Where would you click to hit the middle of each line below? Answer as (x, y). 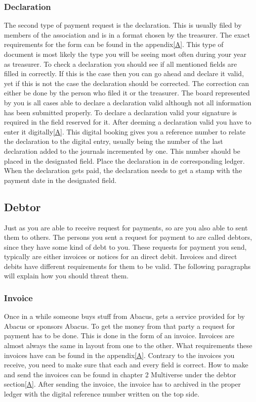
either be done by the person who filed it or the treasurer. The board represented (127, 93)
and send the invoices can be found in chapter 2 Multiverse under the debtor (120, 374)
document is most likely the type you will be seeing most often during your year (125, 54)
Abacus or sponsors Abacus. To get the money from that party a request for (120, 326)
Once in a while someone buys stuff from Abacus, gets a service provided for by (125, 316)
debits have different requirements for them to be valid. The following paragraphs (128, 266)
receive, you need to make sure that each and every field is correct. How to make (126, 365)
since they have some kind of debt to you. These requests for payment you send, (125, 246)
